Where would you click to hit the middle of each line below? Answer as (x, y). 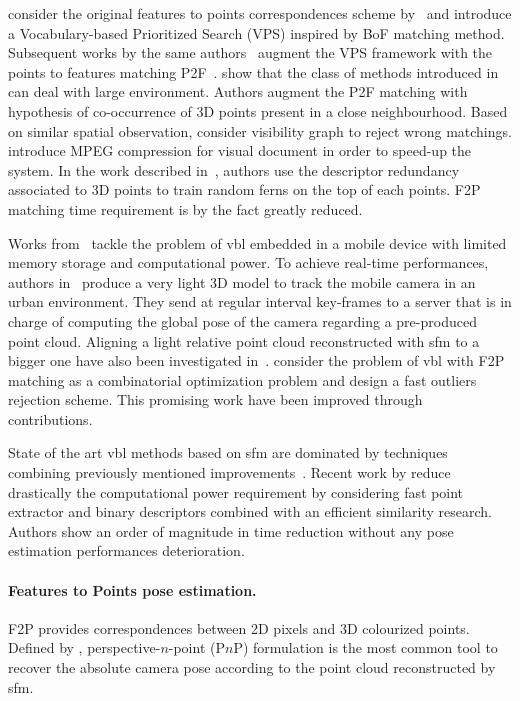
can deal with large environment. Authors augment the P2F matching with (238, 91)
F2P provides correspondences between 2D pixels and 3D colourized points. (239, 627)
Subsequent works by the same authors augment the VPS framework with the (250, 52)
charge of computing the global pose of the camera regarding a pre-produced (242, 320)
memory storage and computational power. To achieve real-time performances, (248, 262)
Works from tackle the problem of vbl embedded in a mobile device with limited (257, 242)
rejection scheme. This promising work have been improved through (215, 399)
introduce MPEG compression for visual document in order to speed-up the (240, 150)
